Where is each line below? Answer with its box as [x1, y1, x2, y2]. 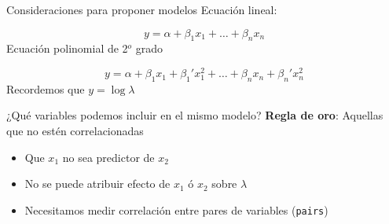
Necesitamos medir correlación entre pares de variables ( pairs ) [24, 201, 328, 218]
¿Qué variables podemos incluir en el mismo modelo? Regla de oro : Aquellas [6, 107, 383, 123]
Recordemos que [6, 80, 85, 97]
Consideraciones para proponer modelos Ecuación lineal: [6, 2, 277, 17]
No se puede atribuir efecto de [24, 175, 171, 192]
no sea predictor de [62, 149, 155, 165]
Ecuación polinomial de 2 [6, 40, 128, 57]
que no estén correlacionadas [6, 123, 144, 139]
